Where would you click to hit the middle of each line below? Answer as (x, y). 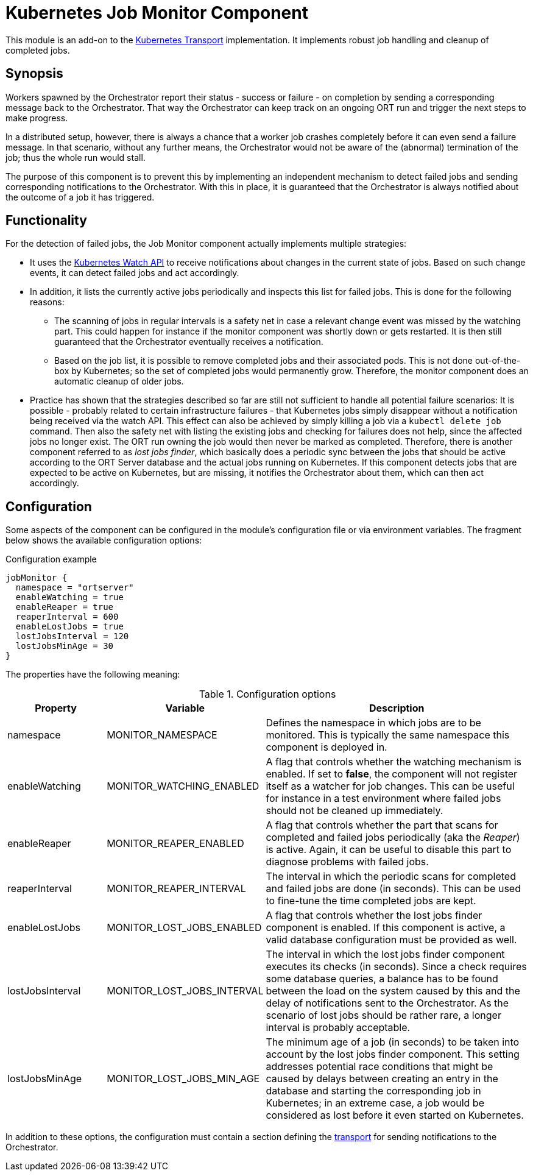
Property (56, 708)
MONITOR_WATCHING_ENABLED (183, 786)
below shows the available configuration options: (104, 540)
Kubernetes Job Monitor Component (157, 13)
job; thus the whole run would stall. (76, 157)
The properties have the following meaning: (93, 675)
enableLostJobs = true (69, 627)
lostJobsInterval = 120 (72, 636)
